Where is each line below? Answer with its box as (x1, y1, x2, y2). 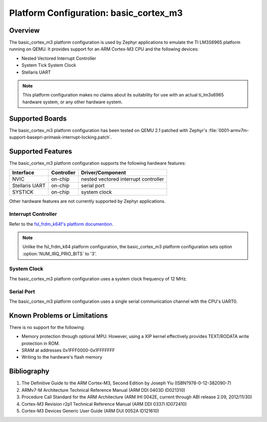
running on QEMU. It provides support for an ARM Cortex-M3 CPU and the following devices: (9, 46, 199, 52)
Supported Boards (9, 114, 67, 123)
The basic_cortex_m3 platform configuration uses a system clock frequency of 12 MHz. (9, 276, 187, 281)
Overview (9, 26, 40, 35)
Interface (12, 169, 35, 176)
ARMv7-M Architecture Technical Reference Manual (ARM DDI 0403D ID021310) (21, 387, 185, 393)
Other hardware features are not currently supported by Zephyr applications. (9, 198, 166, 204)
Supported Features (9, 147, 73, 155)
